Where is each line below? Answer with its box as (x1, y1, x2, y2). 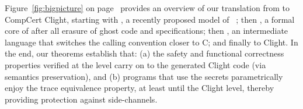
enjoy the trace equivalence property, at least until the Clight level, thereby (5, 82, 274, 94)
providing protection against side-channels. (5, 93, 158, 105)
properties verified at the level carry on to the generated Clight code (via (5, 58, 266, 71)
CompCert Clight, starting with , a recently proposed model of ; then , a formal (5, 13, 295, 25)
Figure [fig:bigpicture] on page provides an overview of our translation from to (5, 2, 290, 13)
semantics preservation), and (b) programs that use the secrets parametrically (5, 70, 283, 82)
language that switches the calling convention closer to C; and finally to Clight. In (5, 36, 298, 48)
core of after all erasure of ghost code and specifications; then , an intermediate (5, 24, 288, 37)
